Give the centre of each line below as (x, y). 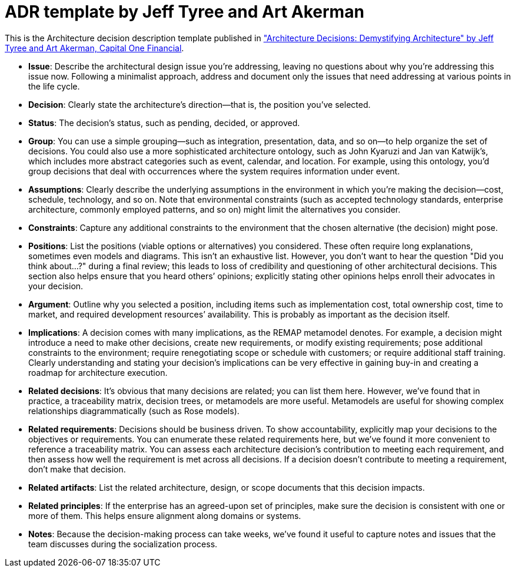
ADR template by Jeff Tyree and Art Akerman (185, 12)
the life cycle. (54, 86)
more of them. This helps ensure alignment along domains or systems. (165, 515)
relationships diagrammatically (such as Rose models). (134, 411)
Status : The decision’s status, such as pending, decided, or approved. (164, 123)
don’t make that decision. (77, 469)
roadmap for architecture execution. (98, 372)
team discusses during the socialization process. (123, 544)
